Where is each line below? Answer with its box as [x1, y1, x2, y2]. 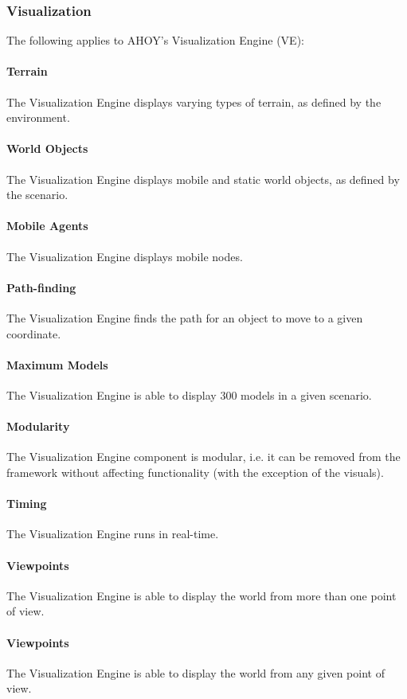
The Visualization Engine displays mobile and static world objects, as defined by [6, 170, 400, 187]
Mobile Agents [6, 217, 88, 234]
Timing [6, 495, 47, 512]
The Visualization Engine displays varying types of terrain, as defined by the [6, 93, 382, 110]
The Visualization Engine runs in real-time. [6, 525, 219, 542]
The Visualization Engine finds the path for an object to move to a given [6, 309, 363, 326]
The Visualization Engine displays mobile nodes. [6, 248, 243, 264]
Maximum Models [6, 356, 108, 373]
